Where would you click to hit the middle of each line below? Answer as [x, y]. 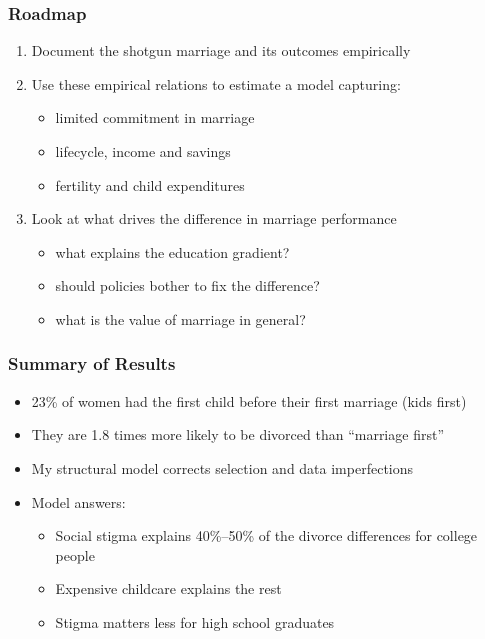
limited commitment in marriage [155, 117]
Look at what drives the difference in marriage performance [214, 218]
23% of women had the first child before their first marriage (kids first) [249, 400]
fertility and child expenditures [150, 184]
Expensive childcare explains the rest [168, 588]
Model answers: [78, 501]
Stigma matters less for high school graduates [195, 621]
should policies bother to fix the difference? [187, 285]
